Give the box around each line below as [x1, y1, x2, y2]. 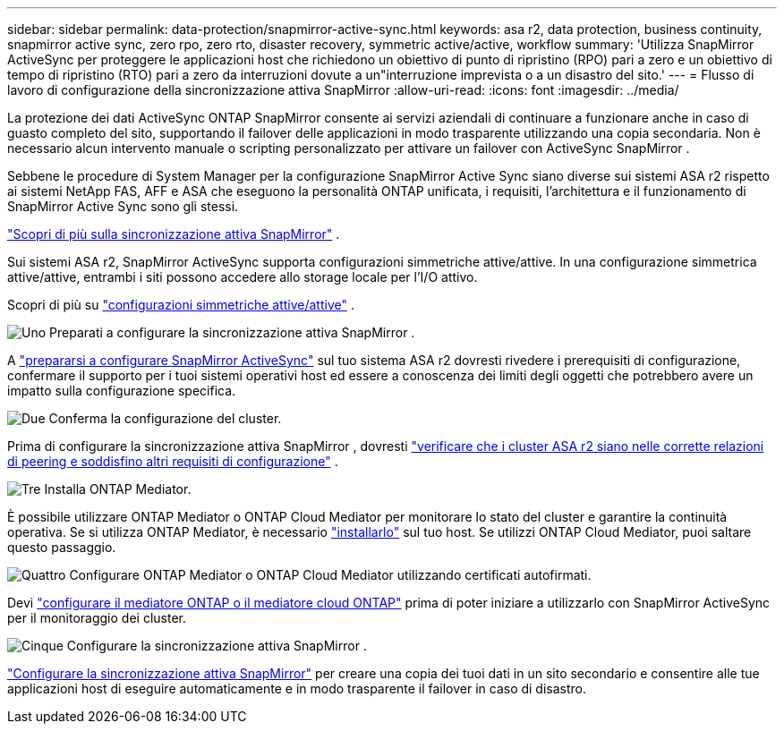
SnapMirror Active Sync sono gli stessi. [7, 199, 239, 214]
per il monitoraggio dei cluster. [7, 610, 186, 625]
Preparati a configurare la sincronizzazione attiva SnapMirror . [49, 325, 415, 340]
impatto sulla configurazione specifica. [7, 383, 236, 398]
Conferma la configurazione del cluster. [48, 411, 282, 426]
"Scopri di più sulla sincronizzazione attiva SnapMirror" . [7, 226, 340, 242]
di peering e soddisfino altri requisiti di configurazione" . [7, 454, 338, 469]
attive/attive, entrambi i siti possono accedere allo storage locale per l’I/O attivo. [7, 269, 478, 285]
